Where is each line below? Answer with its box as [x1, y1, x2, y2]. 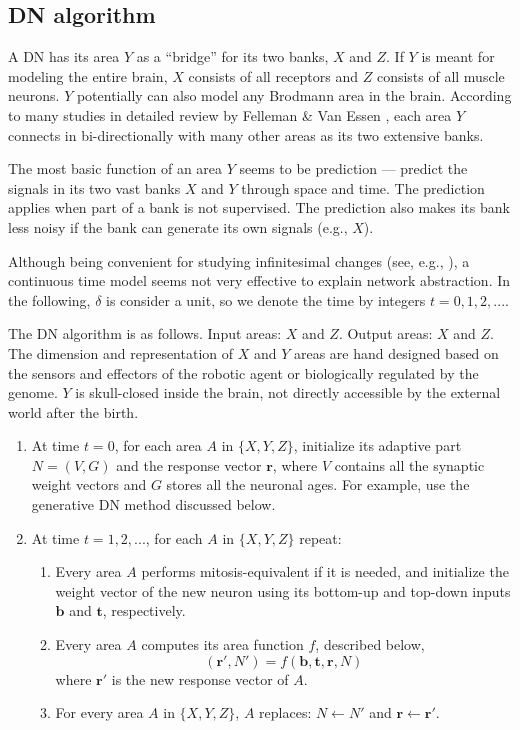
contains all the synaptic [334, 454, 485, 475]
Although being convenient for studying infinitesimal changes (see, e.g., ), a [8, 250, 470, 271]
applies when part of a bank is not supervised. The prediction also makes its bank [8, 197, 510, 218]
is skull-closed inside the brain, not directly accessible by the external [75, 382, 501, 403]
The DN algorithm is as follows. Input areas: [8, 323, 282, 344]
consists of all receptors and [188, 65, 359, 86]
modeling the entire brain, [8, 65, 168, 86]
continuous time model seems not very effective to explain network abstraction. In [8, 270, 511, 291]
